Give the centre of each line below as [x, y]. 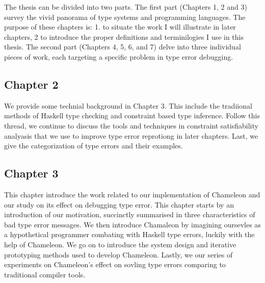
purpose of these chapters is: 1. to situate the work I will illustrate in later [120, 27]
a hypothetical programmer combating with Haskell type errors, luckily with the [129, 234]
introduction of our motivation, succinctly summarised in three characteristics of [130, 214]
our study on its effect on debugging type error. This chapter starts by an [119, 204]
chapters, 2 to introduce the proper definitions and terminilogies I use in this [124, 36]
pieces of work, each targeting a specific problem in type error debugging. [119, 56]
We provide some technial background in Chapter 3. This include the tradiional [128, 105]
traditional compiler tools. [45, 274]
